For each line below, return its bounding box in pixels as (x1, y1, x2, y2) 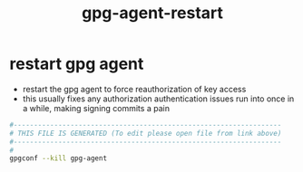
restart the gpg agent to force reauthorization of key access (22, 83, 247, 94)
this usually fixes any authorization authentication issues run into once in (22, 93, 295, 104)
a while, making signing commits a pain (22, 102, 171, 113)
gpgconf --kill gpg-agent (9, 154, 107, 163)
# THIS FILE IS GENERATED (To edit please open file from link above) (9, 129, 282, 138)
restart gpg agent (9, 53, 144, 74)
